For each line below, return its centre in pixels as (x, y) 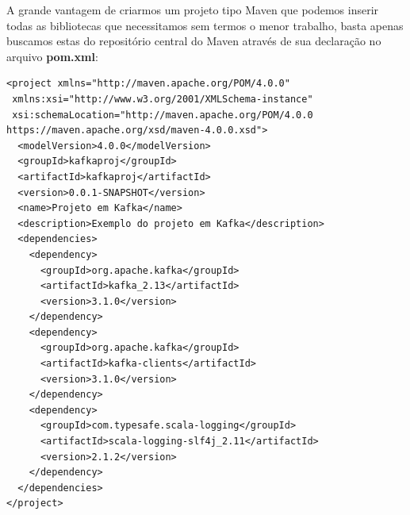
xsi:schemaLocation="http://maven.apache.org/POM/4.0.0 (163, 115)
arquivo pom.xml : (52, 56)
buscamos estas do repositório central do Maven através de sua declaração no (194, 41)
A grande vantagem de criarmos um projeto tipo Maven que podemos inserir (193, 10)
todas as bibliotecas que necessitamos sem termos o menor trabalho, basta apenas (205, 25)
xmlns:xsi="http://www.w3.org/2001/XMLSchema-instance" (163, 99)
